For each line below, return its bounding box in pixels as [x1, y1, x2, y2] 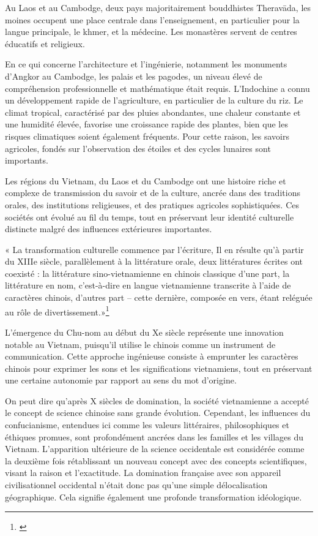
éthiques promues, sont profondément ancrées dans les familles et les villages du [5, 430, 304, 443]
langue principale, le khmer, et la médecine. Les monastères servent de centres [5, 25, 297, 38]
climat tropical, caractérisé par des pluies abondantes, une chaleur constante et [5, 105, 301, 118]
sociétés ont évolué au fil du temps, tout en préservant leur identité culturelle [5, 210, 294, 223]
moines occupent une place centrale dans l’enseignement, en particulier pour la [5, 13, 300, 26]
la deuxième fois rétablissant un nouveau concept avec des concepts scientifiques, [5, 454, 307, 467]
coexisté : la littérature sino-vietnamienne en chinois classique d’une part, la [5, 266, 290, 279]
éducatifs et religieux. [5, 37, 85, 50]
